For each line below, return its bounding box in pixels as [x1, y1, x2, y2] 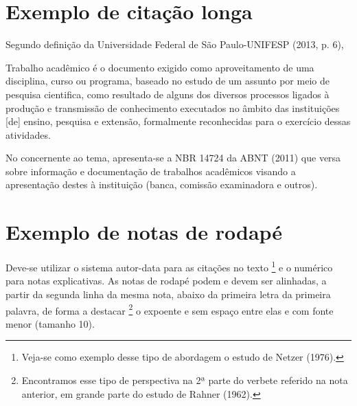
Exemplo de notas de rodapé [5, 218, 283, 246]
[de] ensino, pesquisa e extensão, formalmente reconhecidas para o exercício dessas [5, 114, 351, 128]
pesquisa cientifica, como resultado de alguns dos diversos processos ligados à [5, 87, 330, 101]
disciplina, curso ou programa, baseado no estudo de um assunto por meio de [5, 74, 330, 88]
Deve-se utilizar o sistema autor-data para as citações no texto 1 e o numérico [5, 258, 333, 274]
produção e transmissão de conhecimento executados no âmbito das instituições [5, 100, 340, 115]
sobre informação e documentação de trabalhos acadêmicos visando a [5, 163, 296, 178]
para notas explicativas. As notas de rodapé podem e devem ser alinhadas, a [5, 273, 327, 288]
